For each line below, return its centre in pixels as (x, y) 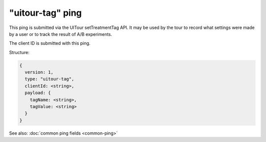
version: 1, (39, 72)
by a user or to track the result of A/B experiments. (61, 34)
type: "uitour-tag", (50, 79)
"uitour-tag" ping (46, 13)
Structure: (19, 52)
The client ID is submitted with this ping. (50, 43)
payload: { (38, 93)
